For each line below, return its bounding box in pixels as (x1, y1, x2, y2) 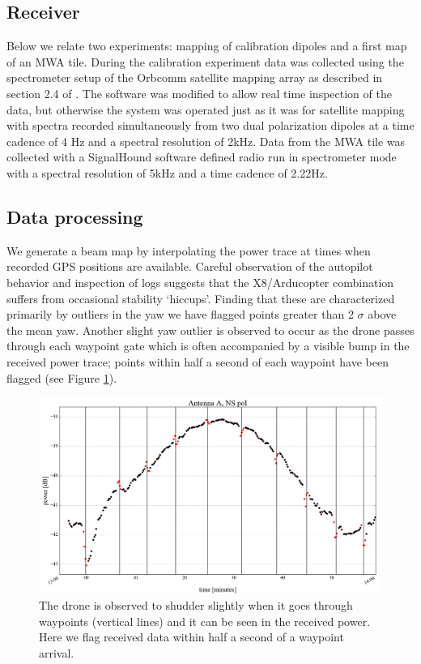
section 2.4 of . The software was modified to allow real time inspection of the (6, 84, 392, 101)
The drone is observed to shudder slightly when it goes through (39, 596, 353, 613)
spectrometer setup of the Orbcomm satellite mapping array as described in (6, 69, 383, 86)
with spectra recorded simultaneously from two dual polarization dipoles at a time (6, 117, 415, 134)
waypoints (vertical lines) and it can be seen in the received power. (39, 612, 371, 629)
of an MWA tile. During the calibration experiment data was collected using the (6, 53, 404, 70)
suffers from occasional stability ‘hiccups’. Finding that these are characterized (6, 289, 395, 306)
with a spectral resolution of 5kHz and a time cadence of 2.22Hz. (6, 164, 328, 181)
